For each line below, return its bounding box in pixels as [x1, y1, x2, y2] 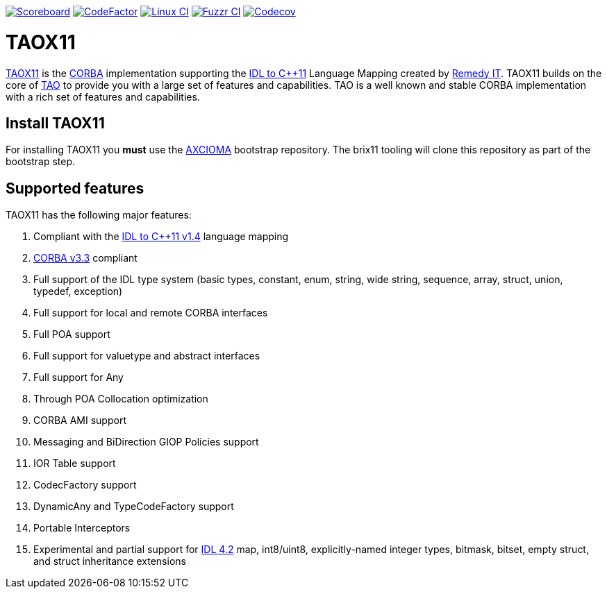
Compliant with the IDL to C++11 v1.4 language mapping [33, 230, 289, 243]
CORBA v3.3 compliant [33, 252, 138, 264]
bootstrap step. [6, 155, 76, 168]
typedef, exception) [33, 285, 123, 298]
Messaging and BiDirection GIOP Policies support [33, 436, 259, 448]
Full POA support [33, 328, 110, 341]
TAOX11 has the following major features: [6, 209, 192, 221]
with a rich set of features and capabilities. [6, 90, 200, 103]
